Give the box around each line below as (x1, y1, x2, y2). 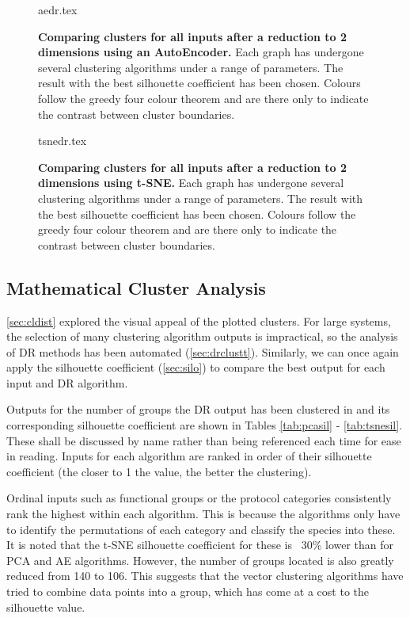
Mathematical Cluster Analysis (6, 275, 266, 299)
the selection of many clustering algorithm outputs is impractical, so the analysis (6, 328, 398, 345)
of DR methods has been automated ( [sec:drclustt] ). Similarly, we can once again (6, 343, 399, 360)
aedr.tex (38, 2, 78, 17)
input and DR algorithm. (6, 374, 128, 391)
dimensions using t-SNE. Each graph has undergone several (38, 174, 344, 191)
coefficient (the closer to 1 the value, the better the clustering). (6, 463, 312, 479)
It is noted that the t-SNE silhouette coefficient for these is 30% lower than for (6, 536, 394, 553)
